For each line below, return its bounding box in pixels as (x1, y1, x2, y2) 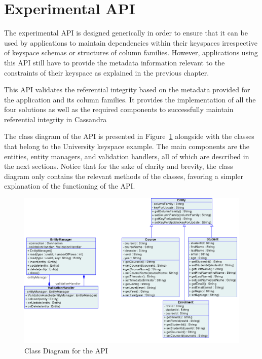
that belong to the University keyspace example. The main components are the (4, 141, 250, 152)
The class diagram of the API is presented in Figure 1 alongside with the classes (4, 131, 254, 141)
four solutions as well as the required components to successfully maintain (4, 104, 234, 115)
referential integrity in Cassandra (4, 114, 107, 124)
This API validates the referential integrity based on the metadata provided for (4, 84, 250, 95)
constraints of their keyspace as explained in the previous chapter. (4, 67, 209, 78)
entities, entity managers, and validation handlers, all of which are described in (4, 151, 249, 161)
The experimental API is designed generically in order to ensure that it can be (4, 27, 248, 38)
